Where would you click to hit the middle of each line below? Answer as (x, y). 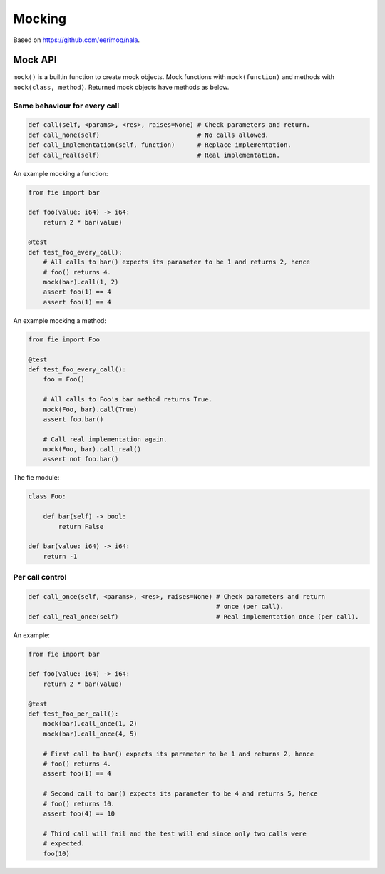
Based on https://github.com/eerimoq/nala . (77, 40)
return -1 (60, 556)
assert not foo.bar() (81, 459)
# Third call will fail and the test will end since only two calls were (175, 833)
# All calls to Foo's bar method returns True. (128, 400)
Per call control (40, 577)
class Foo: (47, 497)
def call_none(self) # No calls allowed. (149, 135)
